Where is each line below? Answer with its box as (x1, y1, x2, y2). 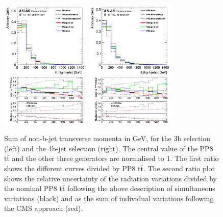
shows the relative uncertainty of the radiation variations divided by (4, 173, 217, 183)
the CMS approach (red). (4, 203, 83, 213)
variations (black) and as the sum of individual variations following (4, 193, 214, 203)
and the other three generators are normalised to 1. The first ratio (12, 153, 219, 164)
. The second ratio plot (143, 163, 215, 174)
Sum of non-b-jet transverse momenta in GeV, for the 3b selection (4, 133, 211, 144)
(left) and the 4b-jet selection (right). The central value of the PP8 (4, 143, 213, 153)
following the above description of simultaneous (67, 183, 215, 194)
